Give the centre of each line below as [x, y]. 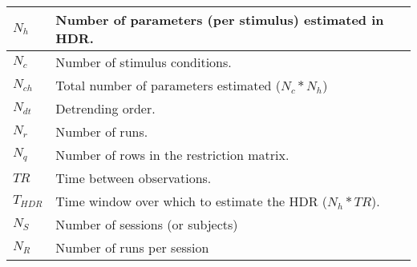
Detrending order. [105, 108]
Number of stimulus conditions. [144, 62]
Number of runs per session [132, 247]
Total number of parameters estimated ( [168, 85]
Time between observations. [134, 178]
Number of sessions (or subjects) [147, 224]
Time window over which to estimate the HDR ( [192, 201]
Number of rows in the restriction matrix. [172, 155]
